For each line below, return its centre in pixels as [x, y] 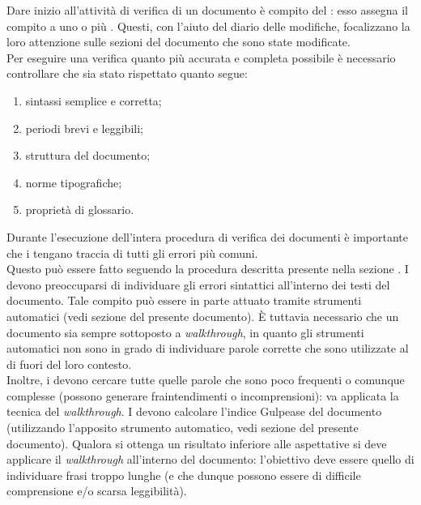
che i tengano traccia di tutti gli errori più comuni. [132, 252]
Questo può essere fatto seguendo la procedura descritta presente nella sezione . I [208, 269]
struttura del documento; [88, 155]
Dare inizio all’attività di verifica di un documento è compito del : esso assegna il [208, 10]
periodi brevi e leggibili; [84, 128]
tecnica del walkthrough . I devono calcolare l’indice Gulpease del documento [194, 411]
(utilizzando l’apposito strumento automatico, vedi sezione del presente [183, 428]
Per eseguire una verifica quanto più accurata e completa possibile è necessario [201, 57]
